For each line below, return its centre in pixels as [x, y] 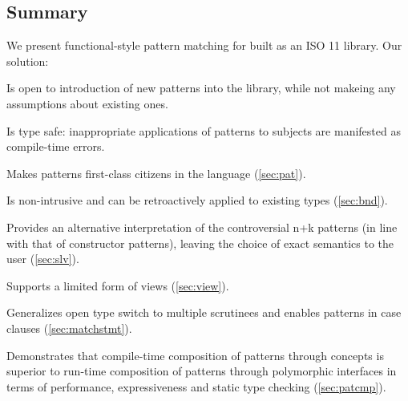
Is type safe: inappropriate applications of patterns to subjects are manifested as [204, 130]
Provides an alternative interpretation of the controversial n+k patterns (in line [202, 227]
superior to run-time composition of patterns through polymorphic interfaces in [202, 371]
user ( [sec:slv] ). [43, 259]
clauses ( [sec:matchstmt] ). [69, 328]
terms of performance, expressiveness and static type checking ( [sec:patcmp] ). [196, 386]
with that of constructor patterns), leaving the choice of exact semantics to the [200, 243]
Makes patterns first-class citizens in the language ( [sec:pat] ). [156, 173]
